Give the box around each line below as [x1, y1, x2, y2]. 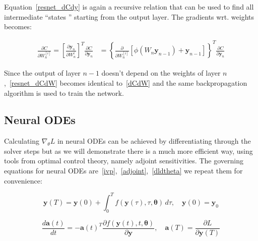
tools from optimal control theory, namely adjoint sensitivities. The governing [4, 155, 243, 166]
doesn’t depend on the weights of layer [101, 68, 221, 78]
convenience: [4, 175, 42, 186]
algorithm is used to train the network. [4, 87, 124, 98]
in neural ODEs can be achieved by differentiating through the [57, 136, 251, 146]
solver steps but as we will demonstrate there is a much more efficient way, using [4, 145, 253, 156]
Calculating [4, 136, 40, 146]
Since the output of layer [4, 68, 81, 78]
